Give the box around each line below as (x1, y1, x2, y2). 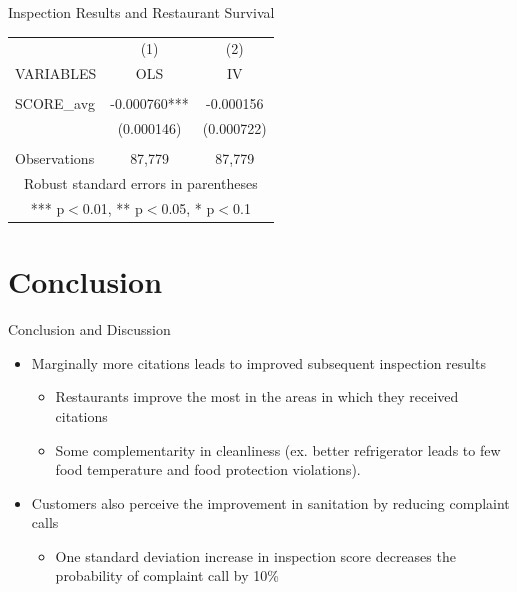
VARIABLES (15, 63, 97, 84)
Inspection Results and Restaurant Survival (8, 2, 275, 22)
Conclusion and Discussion (8, 319, 171, 340)
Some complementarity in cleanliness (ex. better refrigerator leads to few (55, 439, 501, 460)
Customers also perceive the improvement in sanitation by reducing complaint (31, 492, 510, 513)
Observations (15, 148, 95, 169)
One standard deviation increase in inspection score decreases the (55, 545, 456, 566)
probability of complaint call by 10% (55, 565, 279, 586)
